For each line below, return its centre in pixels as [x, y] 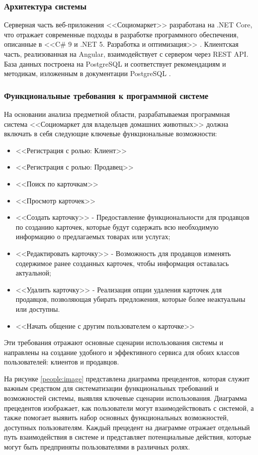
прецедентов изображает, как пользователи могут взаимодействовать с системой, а [129, 408]
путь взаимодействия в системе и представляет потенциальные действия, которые [128, 437]
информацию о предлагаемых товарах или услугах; [93, 236]
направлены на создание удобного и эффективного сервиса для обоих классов [122, 352]
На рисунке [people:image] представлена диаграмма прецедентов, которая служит [127, 378]
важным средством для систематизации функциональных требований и [111, 388]
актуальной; [33, 273]
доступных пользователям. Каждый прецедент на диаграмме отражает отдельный [127, 427]
